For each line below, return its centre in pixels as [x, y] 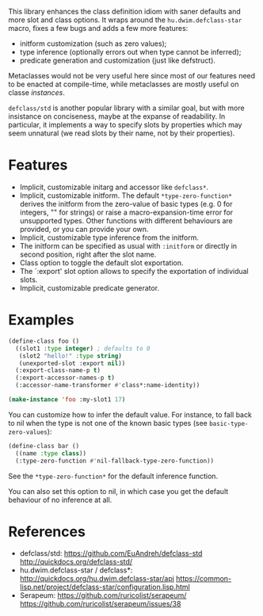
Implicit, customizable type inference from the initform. [109, 238]
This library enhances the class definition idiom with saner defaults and [125, 11]
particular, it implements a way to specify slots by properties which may [125, 125]
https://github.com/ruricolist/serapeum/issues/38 [100, 604]
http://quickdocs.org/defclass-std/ [76, 562]
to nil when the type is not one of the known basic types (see [108, 423]
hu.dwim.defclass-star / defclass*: [76, 570]
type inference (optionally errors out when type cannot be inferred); [130, 52]
